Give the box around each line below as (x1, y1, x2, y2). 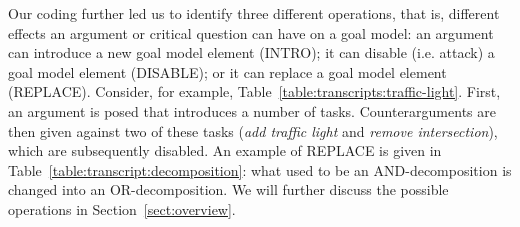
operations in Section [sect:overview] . (8, 198, 236, 219)
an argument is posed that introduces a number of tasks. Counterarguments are (8, 100, 496, 121)
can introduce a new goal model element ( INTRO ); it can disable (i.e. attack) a (8, 42, 495, 63)
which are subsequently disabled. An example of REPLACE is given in (8, 140, 442, 161)
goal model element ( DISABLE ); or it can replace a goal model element (8, 61, 447, 82)
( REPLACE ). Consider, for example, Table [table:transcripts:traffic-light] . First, (8, 81, 501, 102)
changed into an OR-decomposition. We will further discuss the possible (8, 179, 449, 200)
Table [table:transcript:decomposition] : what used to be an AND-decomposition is (8, 159, 512, 180)
